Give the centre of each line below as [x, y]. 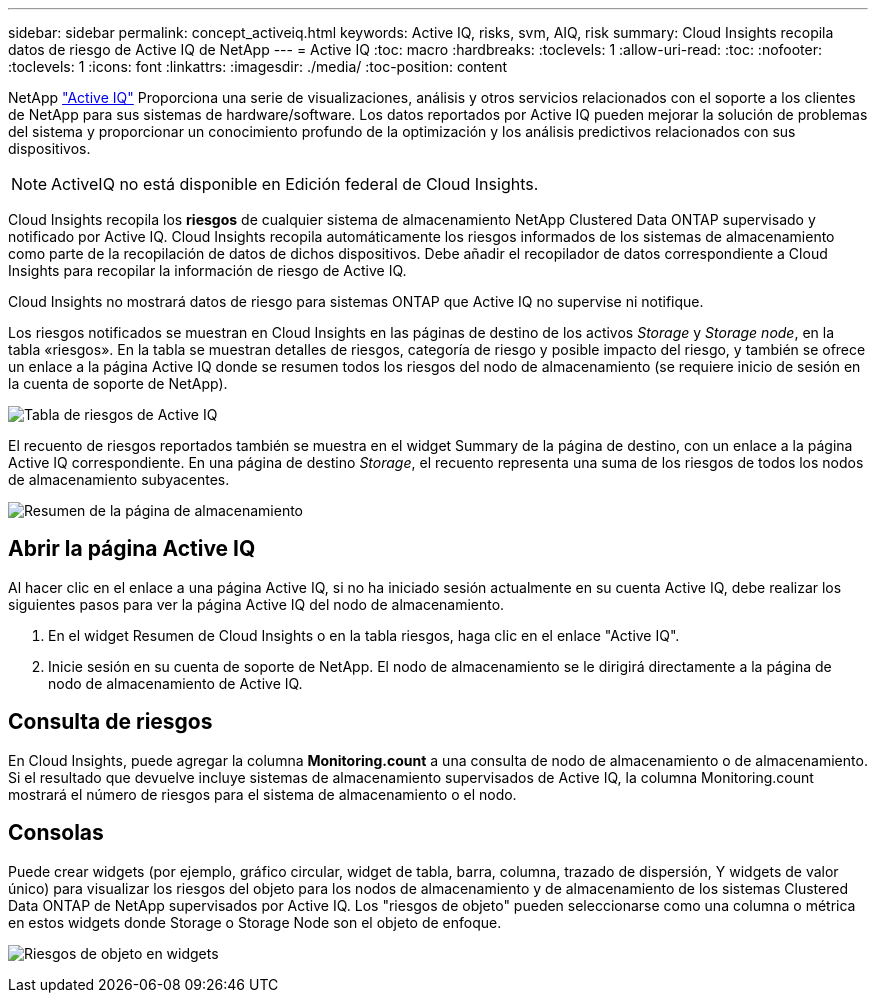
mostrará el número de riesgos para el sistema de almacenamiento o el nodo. [262, 794]
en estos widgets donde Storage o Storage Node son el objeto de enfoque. [255, 922]
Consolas [56, 833]
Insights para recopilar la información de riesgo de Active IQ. [207, 270]
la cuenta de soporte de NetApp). [118, 383]
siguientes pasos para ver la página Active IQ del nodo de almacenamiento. [256, 604]
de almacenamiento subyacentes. [119, 479]
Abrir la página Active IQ [132, 549]
